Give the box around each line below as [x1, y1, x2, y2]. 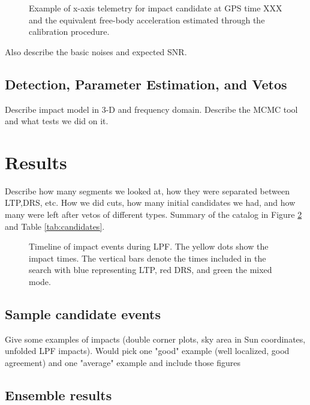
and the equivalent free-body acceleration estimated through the [29, 13, 265, 26]
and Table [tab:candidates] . [5, 220, 105, 232]
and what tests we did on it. [5, 115, 109, 127]
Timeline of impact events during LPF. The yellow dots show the [29, 240, 269, 253]
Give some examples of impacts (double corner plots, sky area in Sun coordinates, [5, 332, 306, 345]
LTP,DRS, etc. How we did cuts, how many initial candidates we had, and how [5, 196, 296, 209]
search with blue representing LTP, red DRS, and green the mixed [29, 263, 272, 276]
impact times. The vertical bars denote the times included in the [29, 251, 266, 264]
